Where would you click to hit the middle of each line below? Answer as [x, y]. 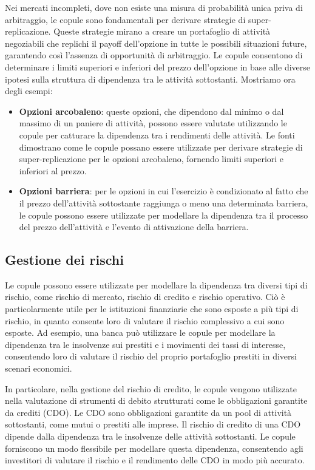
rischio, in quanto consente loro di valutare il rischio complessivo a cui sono [145, 320]
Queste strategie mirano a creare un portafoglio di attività [162, 31]
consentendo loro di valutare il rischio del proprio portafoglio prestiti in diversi [151, 356]
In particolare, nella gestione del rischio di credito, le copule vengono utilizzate [151, 388]
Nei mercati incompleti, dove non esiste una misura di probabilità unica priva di [154, 7]
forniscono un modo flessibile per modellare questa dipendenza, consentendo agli [154, 448]
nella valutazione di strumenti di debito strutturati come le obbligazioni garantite [156, 400]
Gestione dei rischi [64, 260]
